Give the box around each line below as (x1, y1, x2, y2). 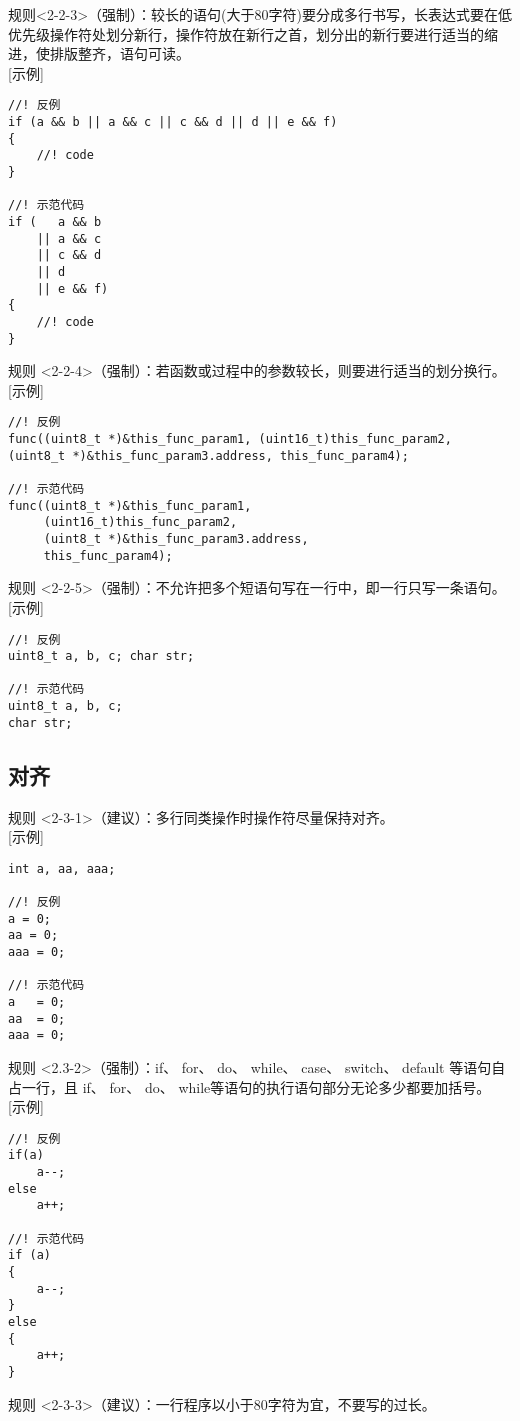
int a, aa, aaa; (8, 861, 116, 876)
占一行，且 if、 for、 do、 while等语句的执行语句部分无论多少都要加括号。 (8, 1076, 491, 1097)
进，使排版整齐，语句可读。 (8, 43, 190, 64)
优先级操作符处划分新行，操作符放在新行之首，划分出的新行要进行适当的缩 (8, 23, 498, 44)
